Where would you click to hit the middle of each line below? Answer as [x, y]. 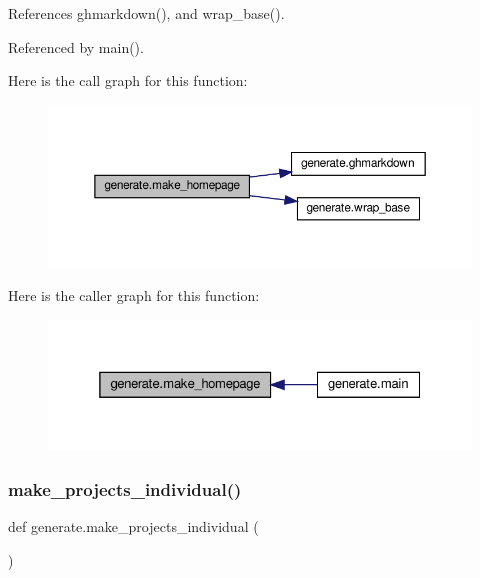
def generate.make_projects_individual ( [133, 526]
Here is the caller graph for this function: [134, 295]
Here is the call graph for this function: [128, 80]
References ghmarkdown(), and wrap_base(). [146, 13]
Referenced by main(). [76, 46]
